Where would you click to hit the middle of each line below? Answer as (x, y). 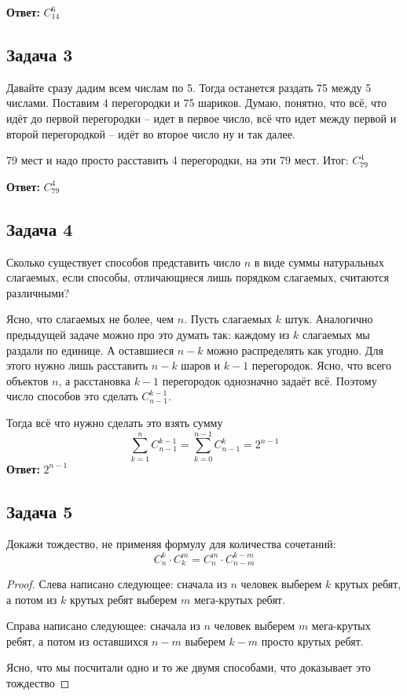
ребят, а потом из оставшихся (77, 641)
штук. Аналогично (329, 319)
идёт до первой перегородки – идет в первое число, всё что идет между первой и (202, 118)
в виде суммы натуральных (319, 261)
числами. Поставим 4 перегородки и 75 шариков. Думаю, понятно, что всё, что (196, 103)
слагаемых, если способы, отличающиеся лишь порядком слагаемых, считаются (198, 277)
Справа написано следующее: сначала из (103, 626)
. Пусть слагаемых (228, 319)
